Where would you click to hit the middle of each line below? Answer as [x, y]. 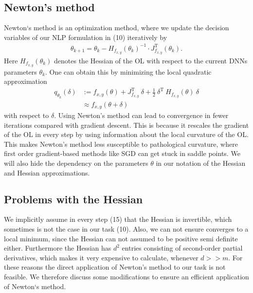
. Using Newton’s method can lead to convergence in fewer [141, 115]
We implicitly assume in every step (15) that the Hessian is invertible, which [118, 219]
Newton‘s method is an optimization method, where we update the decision [117, 28]
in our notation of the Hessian [201, 163]
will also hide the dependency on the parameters [76, 163]
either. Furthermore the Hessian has [58, 248]
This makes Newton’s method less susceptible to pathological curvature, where [121, 144]
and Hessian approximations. [47, 172]
